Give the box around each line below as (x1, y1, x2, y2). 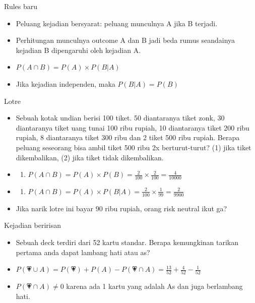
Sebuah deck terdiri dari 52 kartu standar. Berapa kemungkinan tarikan (16, 236, 239, 247)
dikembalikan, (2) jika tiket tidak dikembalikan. (16, 152, 164, 162)
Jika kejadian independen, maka (16, 78, 115, 89)
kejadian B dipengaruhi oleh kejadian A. (16, 44, 141, 55)
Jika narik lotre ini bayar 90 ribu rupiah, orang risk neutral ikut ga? (16, 203, 227, 213)
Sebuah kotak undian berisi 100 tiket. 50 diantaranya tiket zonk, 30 (16, 112, 225, 123)
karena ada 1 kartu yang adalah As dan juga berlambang (66, 281, 243, 291)
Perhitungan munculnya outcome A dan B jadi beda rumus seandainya (16, 35, 235, 45)
